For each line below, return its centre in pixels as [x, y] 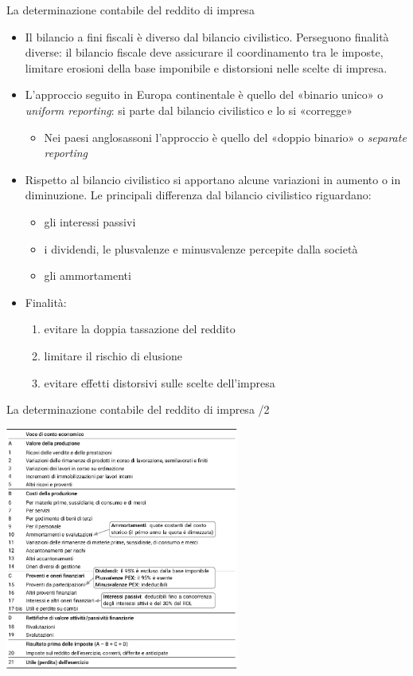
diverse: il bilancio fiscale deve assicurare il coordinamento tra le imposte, [204, 52]
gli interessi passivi [90, 221]
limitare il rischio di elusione [113, 355]
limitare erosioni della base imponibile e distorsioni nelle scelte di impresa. [206, 67]
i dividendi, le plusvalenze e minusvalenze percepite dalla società [201, 248]
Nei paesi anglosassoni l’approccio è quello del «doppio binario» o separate [225, 137]
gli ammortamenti [88, 275]
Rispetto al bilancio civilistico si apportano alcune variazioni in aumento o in [213, 179]
